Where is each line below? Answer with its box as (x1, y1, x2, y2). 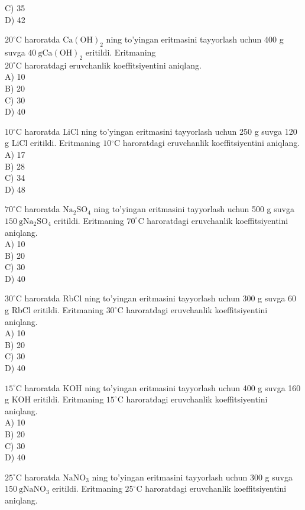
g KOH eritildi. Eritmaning (5, 393, 104, 405)
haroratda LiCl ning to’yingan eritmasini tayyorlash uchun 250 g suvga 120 (24, 125, 297, 137)
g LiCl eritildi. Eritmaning (5, 137, 100, 149)
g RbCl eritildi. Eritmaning (5, 304, 103, 316)
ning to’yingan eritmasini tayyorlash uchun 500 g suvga (93, 203, 294, 215)
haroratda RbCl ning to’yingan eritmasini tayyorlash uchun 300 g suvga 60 (24, 292, 297, 304)
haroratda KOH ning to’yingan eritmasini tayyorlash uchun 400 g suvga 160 (24, 381, 301, 394)
